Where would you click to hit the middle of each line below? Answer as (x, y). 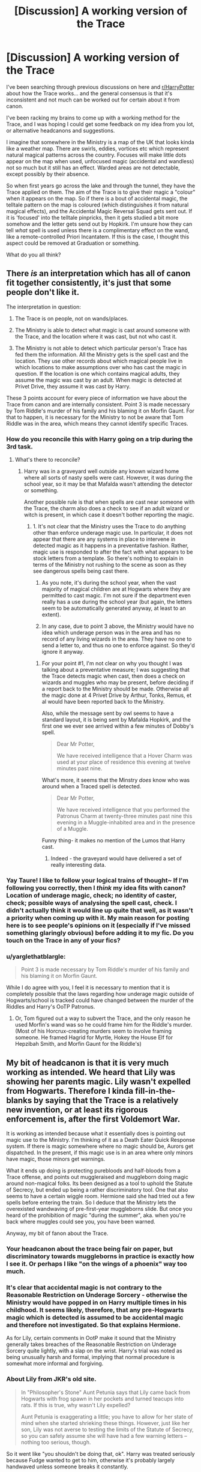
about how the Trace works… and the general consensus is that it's (89, 93)
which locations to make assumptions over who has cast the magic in (101, 367)
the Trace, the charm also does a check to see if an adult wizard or (106, 508)
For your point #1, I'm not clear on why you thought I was (112, 663)
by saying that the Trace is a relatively (106, 1100)
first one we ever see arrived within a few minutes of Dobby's (118, 726)
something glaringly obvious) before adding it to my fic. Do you (100, 933)
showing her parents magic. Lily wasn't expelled (98, 1081)
